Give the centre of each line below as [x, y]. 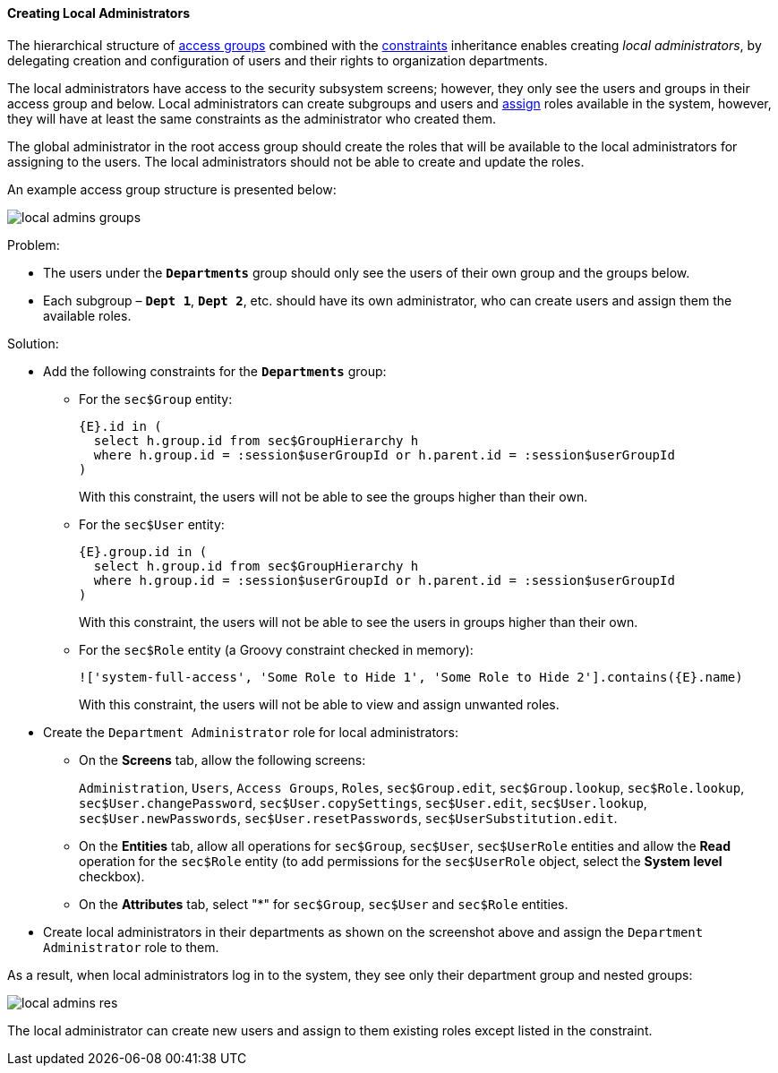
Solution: [33, 343]
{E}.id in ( [120, 426]
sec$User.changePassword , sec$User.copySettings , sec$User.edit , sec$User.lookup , [363, 803]
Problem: [34, 245]
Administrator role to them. [131, 947]
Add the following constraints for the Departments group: [215, 371]
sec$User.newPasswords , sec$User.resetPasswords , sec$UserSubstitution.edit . [348, 818]
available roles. [87, 315]
